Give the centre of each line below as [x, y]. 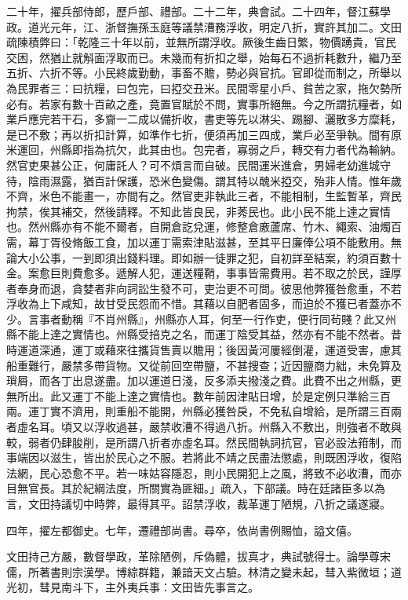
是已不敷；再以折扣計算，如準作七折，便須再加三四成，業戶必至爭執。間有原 [204, 134]
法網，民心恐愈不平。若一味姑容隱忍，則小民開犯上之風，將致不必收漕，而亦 [204, 472]
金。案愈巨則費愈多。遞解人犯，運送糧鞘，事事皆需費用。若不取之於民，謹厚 [204, 273]
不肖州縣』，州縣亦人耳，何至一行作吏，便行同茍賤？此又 [239, 318]
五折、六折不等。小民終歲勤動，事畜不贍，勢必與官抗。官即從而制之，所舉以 [204, 73]
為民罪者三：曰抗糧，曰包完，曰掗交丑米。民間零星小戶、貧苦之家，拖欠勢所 [204, 88]
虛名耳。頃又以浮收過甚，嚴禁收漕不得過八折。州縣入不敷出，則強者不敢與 [209, 427]
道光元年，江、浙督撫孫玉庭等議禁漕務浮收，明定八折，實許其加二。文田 [215, 26]
